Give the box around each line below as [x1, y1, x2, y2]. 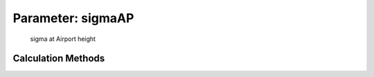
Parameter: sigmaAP [12, 10, 134, 26]
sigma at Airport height [30, 35, 96, 43]
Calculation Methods [12, 53, 105, 65]
